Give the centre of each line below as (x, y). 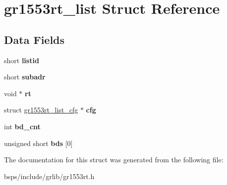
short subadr (25, 77)
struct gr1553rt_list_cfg (41, 110)
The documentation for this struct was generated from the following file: (114, 160)
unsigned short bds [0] (38, 143)
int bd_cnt (22, 126)
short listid (22, 60)
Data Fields (34, 39)
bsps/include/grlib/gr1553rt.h (49, 176)
